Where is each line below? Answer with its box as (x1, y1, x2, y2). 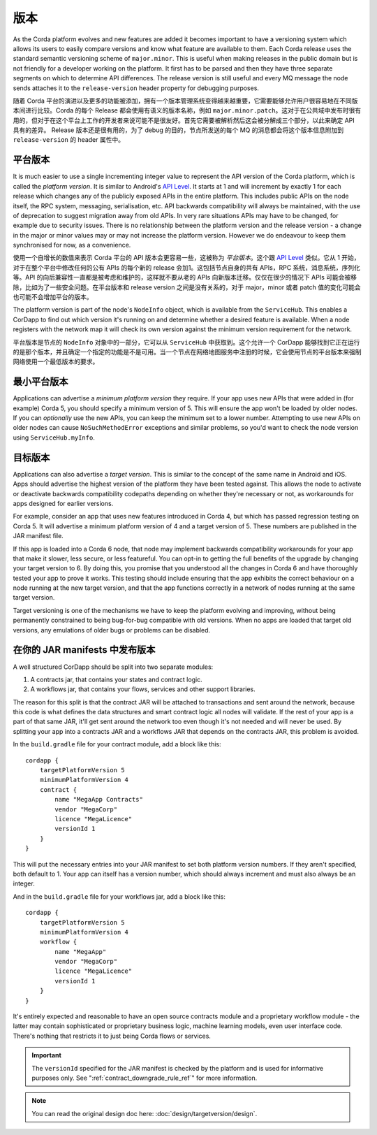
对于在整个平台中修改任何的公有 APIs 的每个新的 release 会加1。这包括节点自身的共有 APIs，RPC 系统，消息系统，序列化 (13, 263, 361, 272)
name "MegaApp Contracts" (54, 795, 143, 804)
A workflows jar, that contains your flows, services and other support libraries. (30, 685, 256, 693)
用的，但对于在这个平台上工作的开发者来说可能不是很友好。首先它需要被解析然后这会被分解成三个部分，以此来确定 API (13, 116, 355, 124)
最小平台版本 (13, 376, 68, 388)
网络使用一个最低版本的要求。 (13, 357, 99, 366)
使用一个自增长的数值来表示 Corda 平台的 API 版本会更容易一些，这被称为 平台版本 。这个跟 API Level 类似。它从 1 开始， (13, 254, 360, 262)
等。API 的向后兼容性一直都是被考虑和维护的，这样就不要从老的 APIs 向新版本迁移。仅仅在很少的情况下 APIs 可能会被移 (13, 273, 357, 282)
